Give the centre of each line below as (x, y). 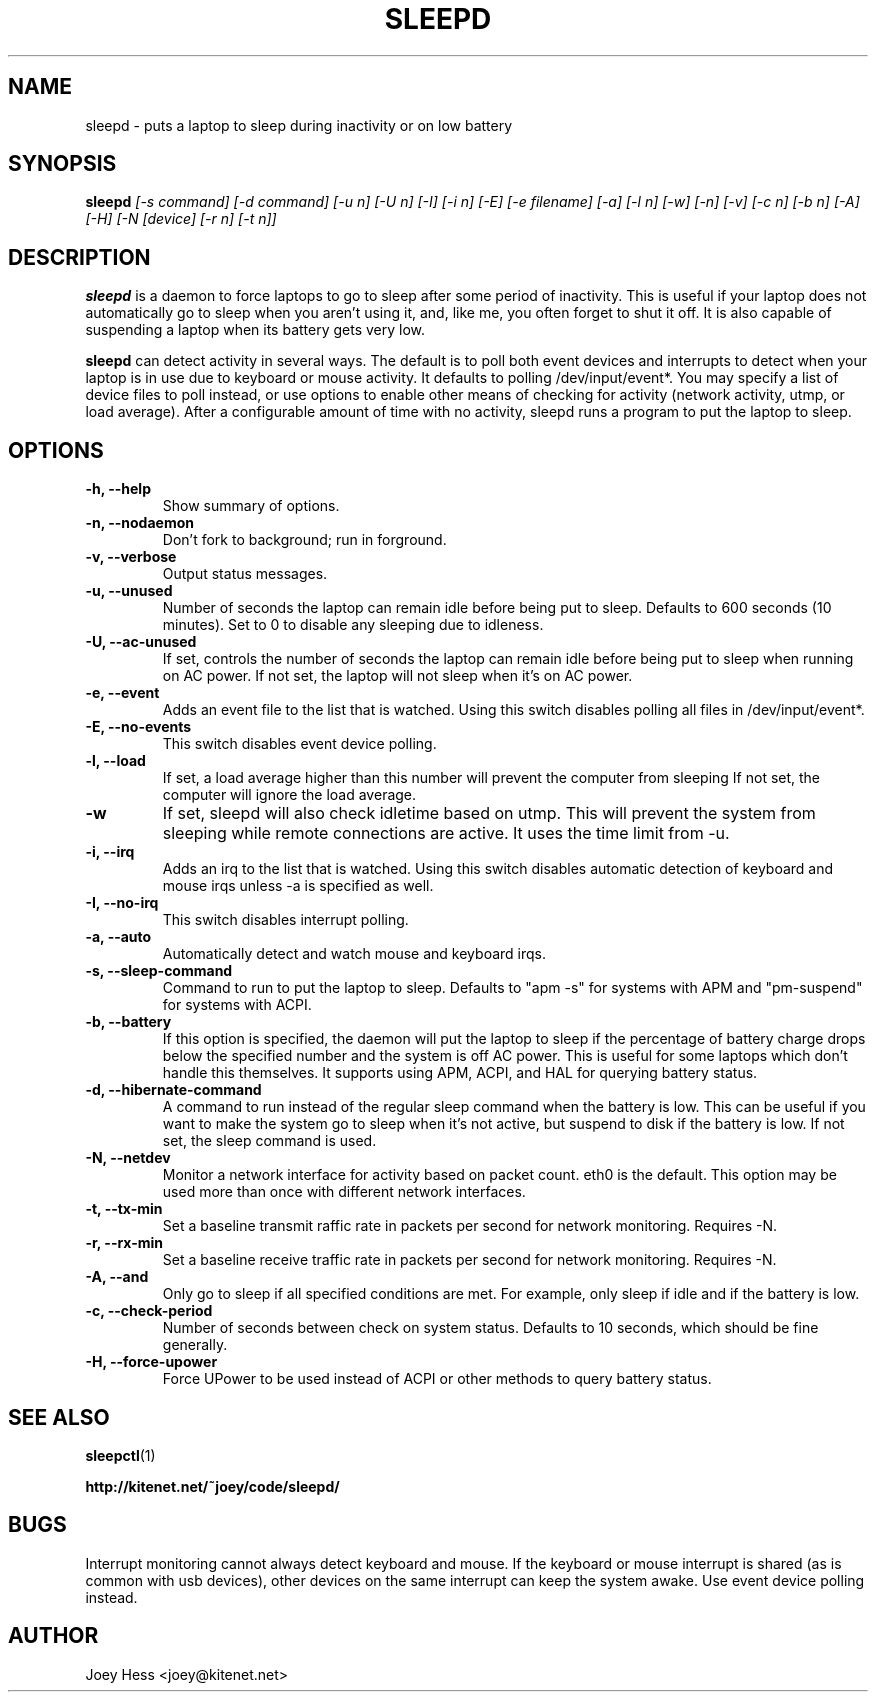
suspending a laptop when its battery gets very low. (255, 330)
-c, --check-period (149, 1311)
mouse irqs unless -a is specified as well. (298, 886)
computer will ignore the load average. (289, 795)
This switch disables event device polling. (299, 744)
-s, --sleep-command (159, 971)
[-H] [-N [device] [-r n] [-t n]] (181, 219)
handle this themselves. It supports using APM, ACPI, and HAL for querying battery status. (460, 1073)
